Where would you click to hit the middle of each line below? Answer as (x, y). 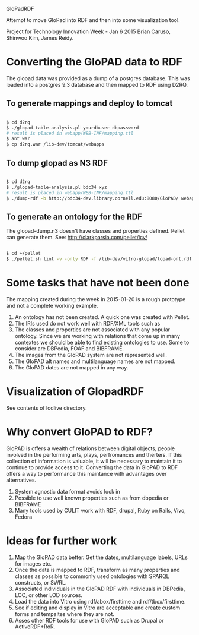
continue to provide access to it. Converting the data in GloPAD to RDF (92, 467)
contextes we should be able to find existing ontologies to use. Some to (102, 342)
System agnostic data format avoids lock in (67, 491)
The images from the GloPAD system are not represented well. (91, 355)
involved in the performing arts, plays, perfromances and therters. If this (94, 454)
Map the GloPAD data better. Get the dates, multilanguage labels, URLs (101, 557)
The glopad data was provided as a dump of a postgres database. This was (98, 78)
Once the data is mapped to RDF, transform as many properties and (97, 570)
